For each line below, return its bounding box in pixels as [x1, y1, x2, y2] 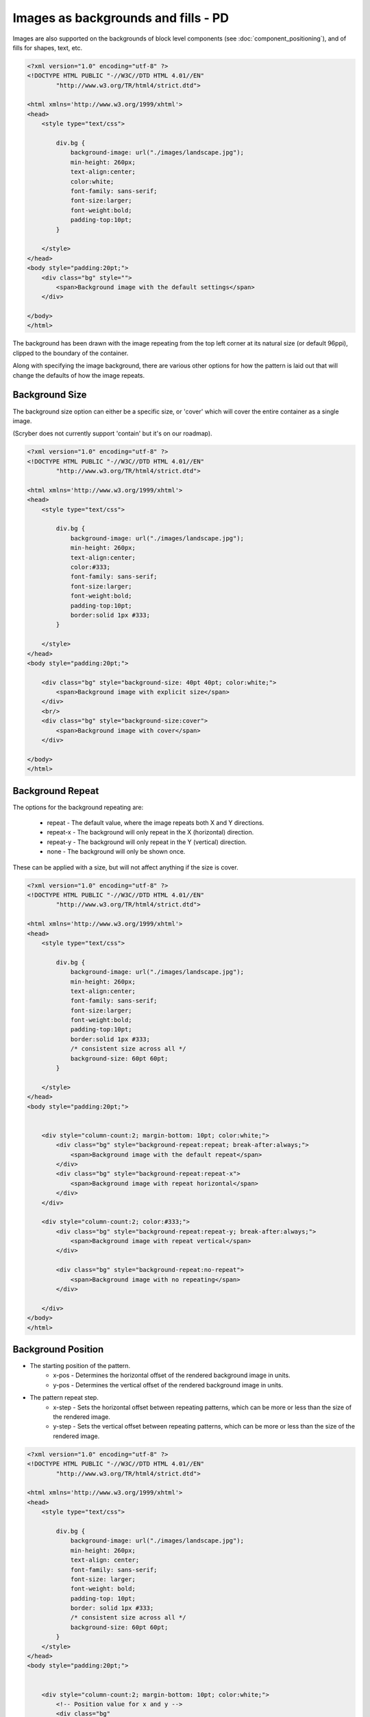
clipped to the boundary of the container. [12, 349, 129, 357]
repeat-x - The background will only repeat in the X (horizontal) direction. [47, 828, 254, 837]
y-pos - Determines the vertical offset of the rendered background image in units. [53, 1380, 284, 1389]
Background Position [12, 1343, 104, 1355]
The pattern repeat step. [29, 1394, 99, 1402]
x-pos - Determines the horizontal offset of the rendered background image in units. [53, 1371, 291, 1380]
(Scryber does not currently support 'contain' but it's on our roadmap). [12, 429, 212, 437]
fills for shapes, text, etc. [12, 43, 83, 52]
